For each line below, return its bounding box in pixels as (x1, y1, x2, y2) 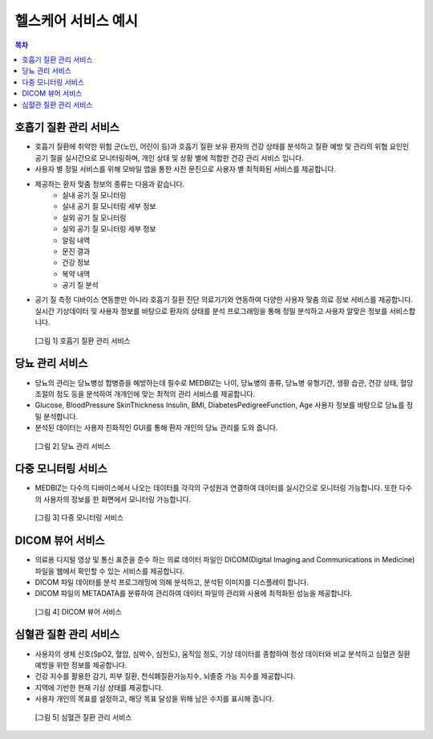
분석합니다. (42, 411, 79, 421)
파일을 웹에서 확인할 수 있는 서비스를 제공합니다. (34, 566, 185, 576)
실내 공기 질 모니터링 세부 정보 (62, 202, 156, 211)
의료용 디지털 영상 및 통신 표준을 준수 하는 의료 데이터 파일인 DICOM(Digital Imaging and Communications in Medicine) (34, 555, 415, 565)
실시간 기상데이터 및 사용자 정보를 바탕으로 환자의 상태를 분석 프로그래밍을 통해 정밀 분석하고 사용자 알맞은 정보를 (34, 306, 388, 316)
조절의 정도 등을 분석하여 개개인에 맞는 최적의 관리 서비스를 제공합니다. (34, 389, 256, 398)
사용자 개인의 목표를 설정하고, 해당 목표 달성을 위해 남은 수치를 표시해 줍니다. (34, 694, 274, 704)
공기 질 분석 (62, 280, 99, 290)
